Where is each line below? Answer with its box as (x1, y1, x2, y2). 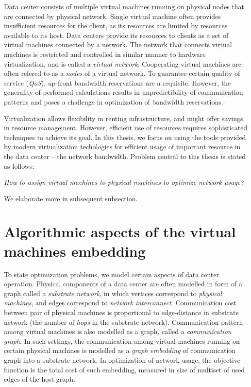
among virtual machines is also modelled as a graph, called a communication (4, 326, 232, 336)
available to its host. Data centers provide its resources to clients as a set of (4, 30, 229, 40)
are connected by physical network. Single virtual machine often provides (4, 11, 221, 21)
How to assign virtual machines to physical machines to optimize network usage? (4, 177, 244, 187)
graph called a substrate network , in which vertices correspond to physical (4, 288, 222, 298)
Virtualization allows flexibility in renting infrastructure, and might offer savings (4, 113, 243, 123)
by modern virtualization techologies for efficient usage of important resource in (4, 141, 241, 152)
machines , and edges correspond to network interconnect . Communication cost (4, 298, 237, 308)
